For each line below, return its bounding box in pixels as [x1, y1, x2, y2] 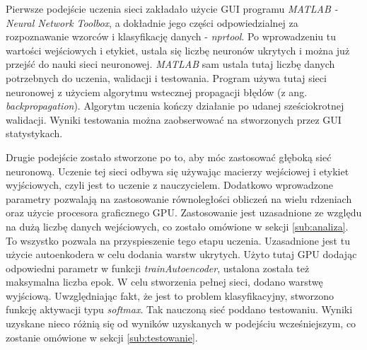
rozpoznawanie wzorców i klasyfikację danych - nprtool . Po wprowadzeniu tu [6, 29, 337, 44]
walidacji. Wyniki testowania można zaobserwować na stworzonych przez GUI [6, 112, 342, 127]
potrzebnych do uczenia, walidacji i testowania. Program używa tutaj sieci [6, 70, 327, 85]
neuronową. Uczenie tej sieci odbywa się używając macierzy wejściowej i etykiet [6, 163, 349, 178]
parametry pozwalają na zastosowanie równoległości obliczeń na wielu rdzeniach [6, 191, 352, 206]
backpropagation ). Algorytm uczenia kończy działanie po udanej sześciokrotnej [6, 98, 344, 113]
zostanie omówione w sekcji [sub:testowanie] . [6, 329, 198, 344]
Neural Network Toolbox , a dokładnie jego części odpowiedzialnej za [6, 15, 298, 30]
